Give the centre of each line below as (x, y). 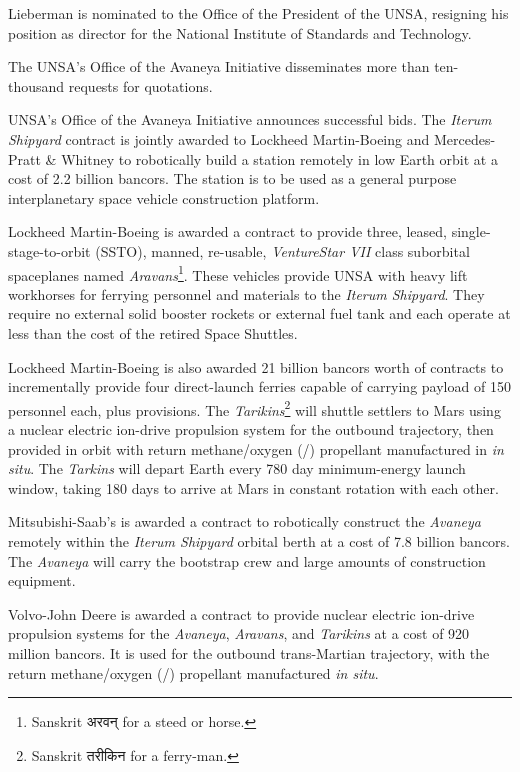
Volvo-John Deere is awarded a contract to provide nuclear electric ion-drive (241, 613)
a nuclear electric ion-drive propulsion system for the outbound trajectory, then (251, 429)
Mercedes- (464, 138)
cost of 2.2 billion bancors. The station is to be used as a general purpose (232, 178)
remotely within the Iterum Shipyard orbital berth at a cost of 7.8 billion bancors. (259, 540)
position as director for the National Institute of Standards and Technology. (240, 32)
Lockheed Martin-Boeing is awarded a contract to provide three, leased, (227, 231)
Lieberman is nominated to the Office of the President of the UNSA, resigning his (258, 13)
